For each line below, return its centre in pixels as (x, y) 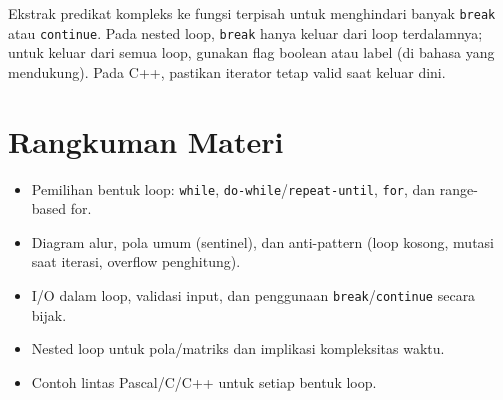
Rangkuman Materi (146, 140)
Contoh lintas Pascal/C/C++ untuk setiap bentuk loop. (204, 381)
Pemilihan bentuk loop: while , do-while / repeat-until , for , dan (233, 188)
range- (458, 188)
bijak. (49, 314)
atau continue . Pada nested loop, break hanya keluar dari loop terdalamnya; (245, 32)
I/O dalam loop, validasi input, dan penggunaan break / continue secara (253, 295)
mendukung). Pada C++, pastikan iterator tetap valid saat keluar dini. (227, 71)
